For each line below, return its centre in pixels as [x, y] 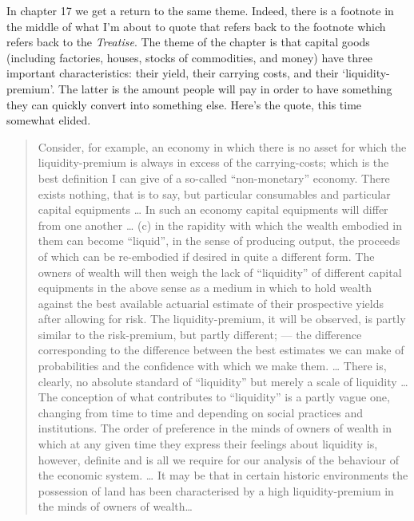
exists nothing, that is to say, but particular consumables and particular [214, 193]
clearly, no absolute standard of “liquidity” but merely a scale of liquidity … [223, 381]
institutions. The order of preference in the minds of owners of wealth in [215, 428]
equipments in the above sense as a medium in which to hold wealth [205, 288]
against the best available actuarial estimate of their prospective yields [211, 303]
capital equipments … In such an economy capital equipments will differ [213, 209]
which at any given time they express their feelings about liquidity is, [208, 444]
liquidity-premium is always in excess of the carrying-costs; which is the [213, 162]
